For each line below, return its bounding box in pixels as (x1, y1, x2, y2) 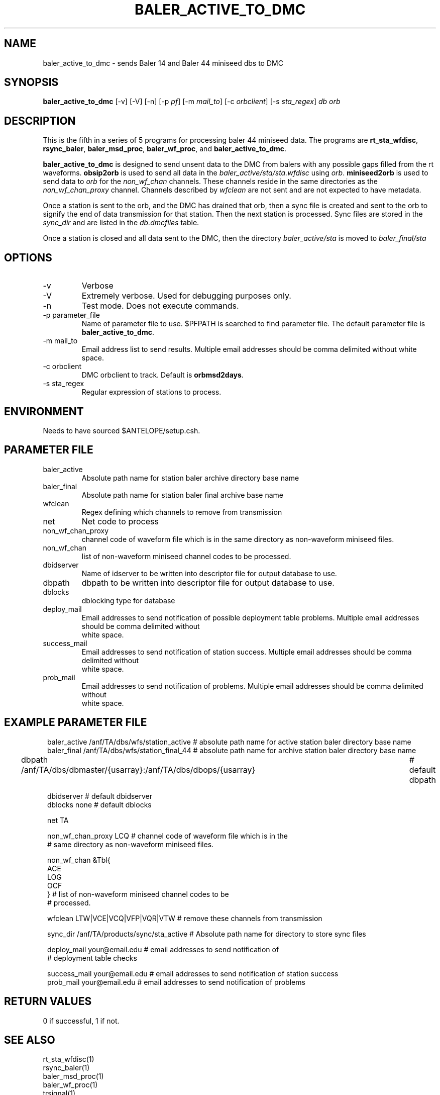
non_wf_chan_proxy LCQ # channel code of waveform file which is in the (47, 831, 288, 840)
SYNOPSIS (4, 76, 59, 89)
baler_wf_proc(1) (43, 1080, 98, 1089)
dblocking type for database (81, 596, 175, 605)
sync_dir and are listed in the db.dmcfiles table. (43, 218, 199, 227)
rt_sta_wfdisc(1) (43, 1055, 94, 1064)
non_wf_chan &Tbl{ (47, 855, 111, 864)
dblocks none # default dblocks (47, 800, 152, 809)
